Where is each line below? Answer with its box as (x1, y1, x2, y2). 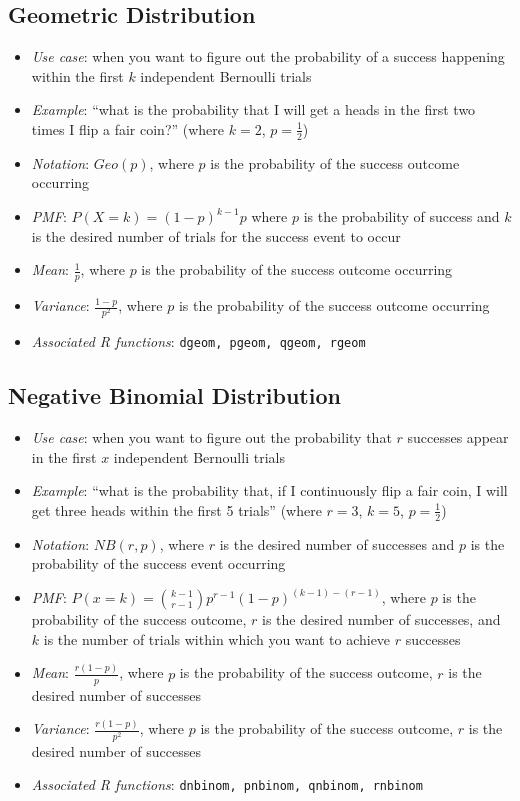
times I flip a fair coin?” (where (31, 118, 225, 139)
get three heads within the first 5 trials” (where (31, 499, 322, 520)
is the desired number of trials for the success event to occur (31, 225, 401, 246)
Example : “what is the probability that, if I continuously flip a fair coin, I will (31, 480, 508, 501)
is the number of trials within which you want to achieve (43, 628, 391, 649)
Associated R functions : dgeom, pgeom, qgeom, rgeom (31, 331, 366, 352)
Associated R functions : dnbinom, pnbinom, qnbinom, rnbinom (31, 774, 423, 795)
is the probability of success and (303, 206, 500, 226)
